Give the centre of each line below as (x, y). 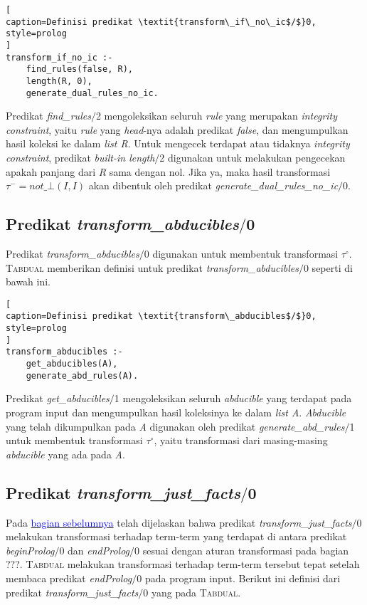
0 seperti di (328, 267)
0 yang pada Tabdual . (192, 592)
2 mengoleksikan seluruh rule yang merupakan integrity (217, 116)
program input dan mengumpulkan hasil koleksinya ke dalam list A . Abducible (176, 412)
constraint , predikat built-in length (80, 158)
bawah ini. (28, 282)
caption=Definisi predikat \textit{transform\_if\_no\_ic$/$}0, (161, 22)
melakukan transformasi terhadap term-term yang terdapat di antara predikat (176, 536)
